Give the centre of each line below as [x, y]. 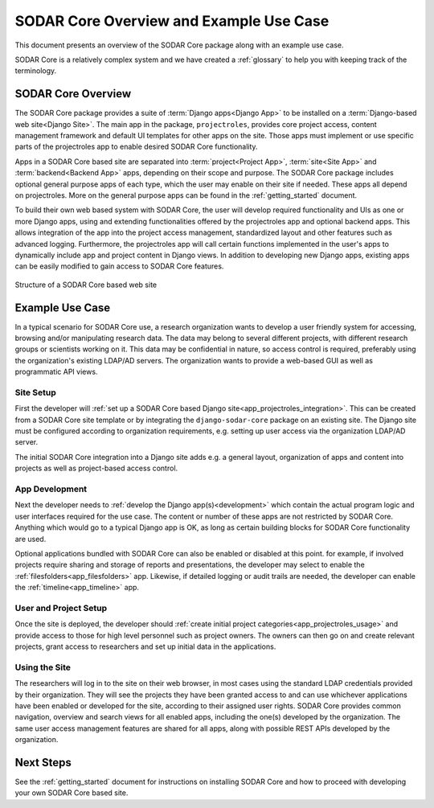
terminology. [36, 71]
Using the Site [43, 667]
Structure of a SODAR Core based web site [86, 285]
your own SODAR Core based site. [72, 793]
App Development [51, 489]
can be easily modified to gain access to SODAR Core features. [119, 266]
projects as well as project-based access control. [96, 468]
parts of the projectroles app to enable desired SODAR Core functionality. [136, 147]
